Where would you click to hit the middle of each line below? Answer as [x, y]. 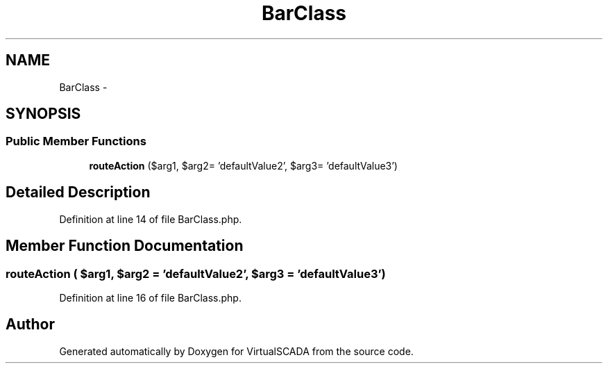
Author [30, 325]
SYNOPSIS [43, 114]
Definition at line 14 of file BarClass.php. [151, 219]
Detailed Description [78, 192]
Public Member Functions [76, 141]
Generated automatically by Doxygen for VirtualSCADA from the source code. [236, 351]
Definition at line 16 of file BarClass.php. [150, 297]
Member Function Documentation [125, 246]
